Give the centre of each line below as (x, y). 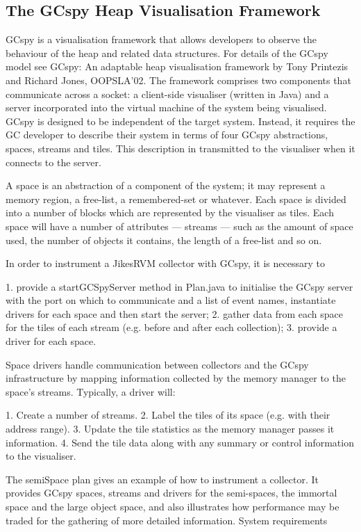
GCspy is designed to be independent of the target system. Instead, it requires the (180, 121)
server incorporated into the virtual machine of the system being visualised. (166, 107)
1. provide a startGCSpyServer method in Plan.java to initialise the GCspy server (179, 286)
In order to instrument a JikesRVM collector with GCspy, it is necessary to (165, 263)
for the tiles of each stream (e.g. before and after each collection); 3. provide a (171, 327)
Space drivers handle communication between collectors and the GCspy (157, 364)
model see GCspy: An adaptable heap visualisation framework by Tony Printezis (177, 66)
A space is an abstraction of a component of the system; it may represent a (166, 185)
